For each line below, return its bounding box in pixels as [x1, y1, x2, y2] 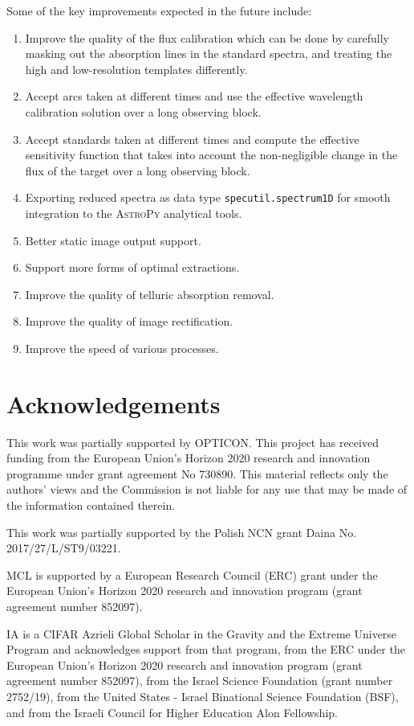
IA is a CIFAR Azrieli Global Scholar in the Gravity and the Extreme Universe [6, 625, 397, 642]
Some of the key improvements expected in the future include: [6, 2, 312, 18]
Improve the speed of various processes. [25, 339, 219, 356]
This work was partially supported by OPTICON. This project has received [6, 433, 379, 450]
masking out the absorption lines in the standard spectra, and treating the [25, 45, 392, 62]
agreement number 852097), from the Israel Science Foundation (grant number [6, 672, 393, 689]
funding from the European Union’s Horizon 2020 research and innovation [6, 449, 371, 466]
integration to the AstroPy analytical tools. [25, 205, 242, 221]
